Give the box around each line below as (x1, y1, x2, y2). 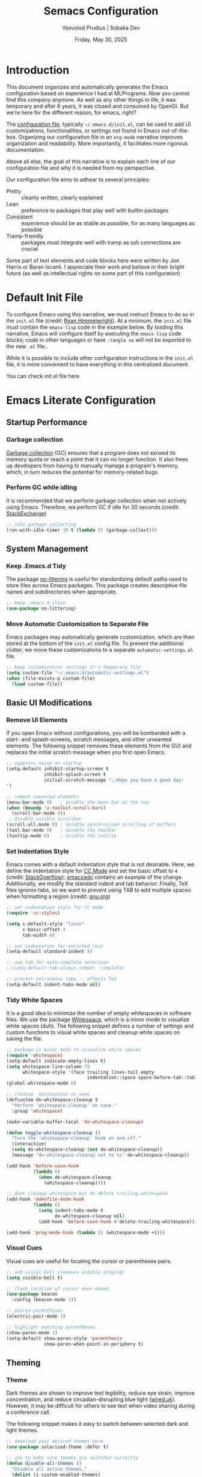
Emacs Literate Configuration (6, 393, 156, 407)
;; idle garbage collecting (6, 521, 77, 528)
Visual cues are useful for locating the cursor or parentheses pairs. (6, 1257, 172, 1264)
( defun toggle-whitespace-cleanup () (6, 1129, 101, 1136)
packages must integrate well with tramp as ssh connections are (21, 239, 181, 246)
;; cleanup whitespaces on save (6, 1091, 90, 1098)
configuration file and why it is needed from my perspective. (6, 164, 156, 171)
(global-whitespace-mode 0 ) (6, 1080, 77, 1087)
